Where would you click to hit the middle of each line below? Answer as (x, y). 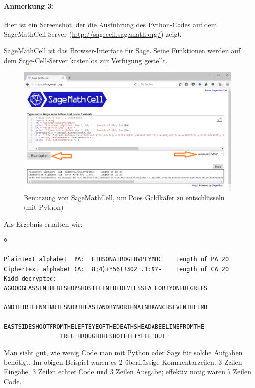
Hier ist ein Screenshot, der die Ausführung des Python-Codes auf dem (111, 24)
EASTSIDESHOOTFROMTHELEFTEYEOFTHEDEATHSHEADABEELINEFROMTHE (104, 327)
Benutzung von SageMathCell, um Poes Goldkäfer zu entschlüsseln (124, 197)
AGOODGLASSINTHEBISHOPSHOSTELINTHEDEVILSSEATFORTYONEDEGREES (106, 288)
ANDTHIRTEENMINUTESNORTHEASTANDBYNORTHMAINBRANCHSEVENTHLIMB (106, 308)
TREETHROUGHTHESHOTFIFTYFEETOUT (113, 336)
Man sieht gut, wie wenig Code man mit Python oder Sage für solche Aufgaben (123, 352)
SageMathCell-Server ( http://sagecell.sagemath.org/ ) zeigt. (93, 34)
